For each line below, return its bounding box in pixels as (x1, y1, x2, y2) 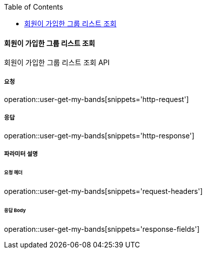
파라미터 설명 (4, 150, 38, 158)
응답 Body (4, 207, 26, 213)
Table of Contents (4, 3, 63, 11)
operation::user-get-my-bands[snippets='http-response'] (4, 131, 194, 140)
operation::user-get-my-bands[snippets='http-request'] (4, 95, 189, 104)
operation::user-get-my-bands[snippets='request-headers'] (4, 186, 203, 195)
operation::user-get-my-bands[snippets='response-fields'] (4, 224, 200, 233)
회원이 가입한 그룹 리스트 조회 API (4, 58, 110, 67)
